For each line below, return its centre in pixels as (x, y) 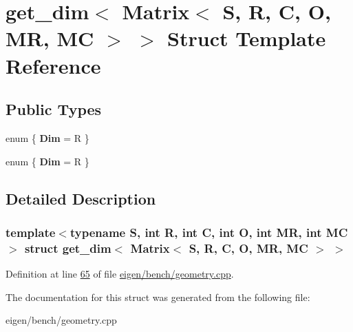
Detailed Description (81, 198)
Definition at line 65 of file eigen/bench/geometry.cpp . (120, 274)
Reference (53, 65)
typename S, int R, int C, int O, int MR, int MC (209, 232)
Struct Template (247, 38)
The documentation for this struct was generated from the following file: (158, 297)
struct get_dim (68, 248)
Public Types (54, 109)
